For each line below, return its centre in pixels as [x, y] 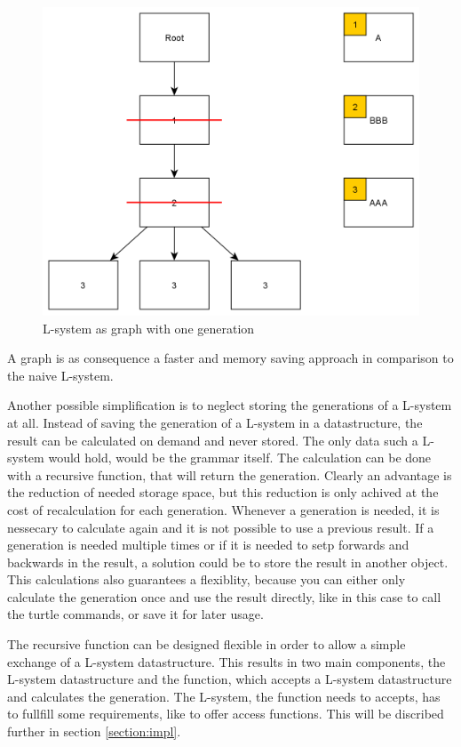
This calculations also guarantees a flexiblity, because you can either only [207, 579]
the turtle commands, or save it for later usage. [135, 614]
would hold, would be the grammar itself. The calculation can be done [240, 458]
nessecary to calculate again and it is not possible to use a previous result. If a [221, 527]
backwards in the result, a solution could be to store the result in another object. [228, 562]
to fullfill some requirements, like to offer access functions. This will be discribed [226, 714]
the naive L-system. [60, 375]
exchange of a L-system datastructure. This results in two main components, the [227, 661]
